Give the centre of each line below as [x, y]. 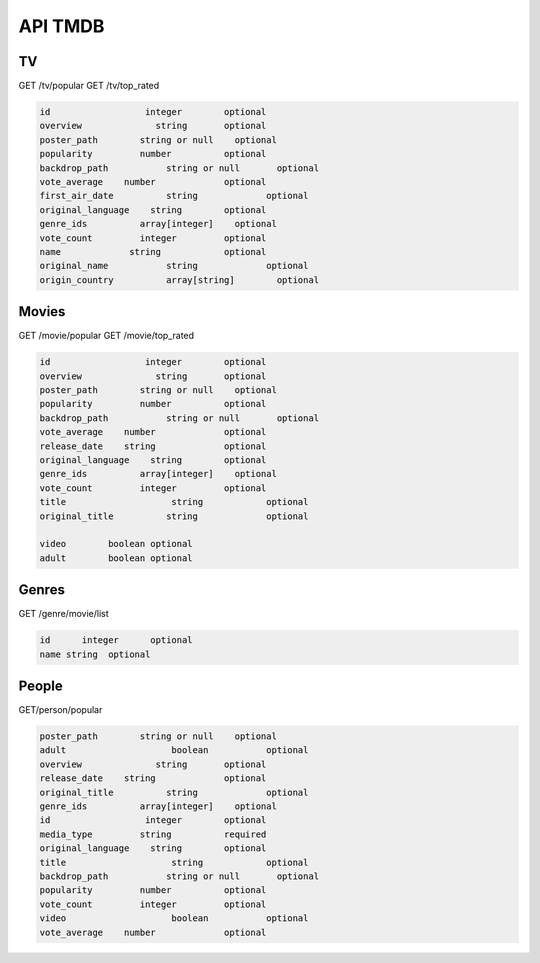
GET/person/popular [60, 710]
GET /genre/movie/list [63, 614]
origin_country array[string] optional [179, 279]
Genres [41, 590]
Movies [42, 311]
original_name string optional [174, 266]
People [41, 685]
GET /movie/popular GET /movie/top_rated [106, 336]
